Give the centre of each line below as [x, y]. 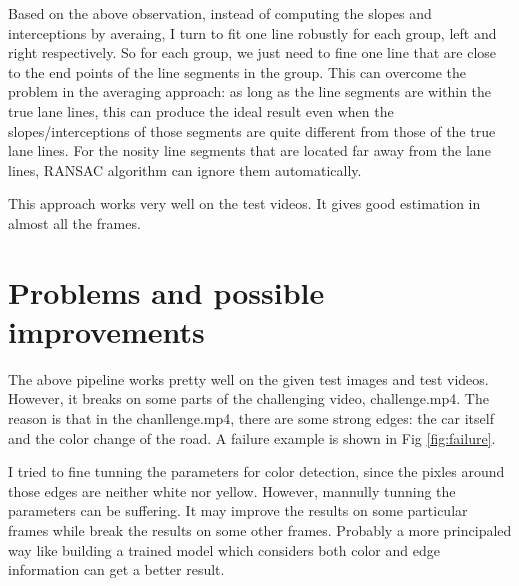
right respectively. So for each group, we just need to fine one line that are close [252, 52]
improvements [106, 330]
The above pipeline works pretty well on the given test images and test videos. [248, 378]
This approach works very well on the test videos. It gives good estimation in [244, 203]
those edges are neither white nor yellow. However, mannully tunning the [232, 490]
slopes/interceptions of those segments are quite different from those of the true [252, 130]
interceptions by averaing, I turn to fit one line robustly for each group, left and [252, 32]
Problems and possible [166, 291]
